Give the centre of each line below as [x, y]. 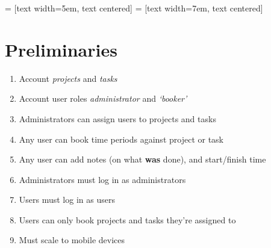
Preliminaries [61, 49]
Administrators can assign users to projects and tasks [117, 118]
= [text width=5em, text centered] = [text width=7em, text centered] [134, 8]
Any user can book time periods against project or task [121, 139]
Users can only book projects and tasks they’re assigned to [127, 219]
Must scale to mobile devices [72, 240]
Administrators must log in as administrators [102, 179]
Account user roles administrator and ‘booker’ [103, 98]
